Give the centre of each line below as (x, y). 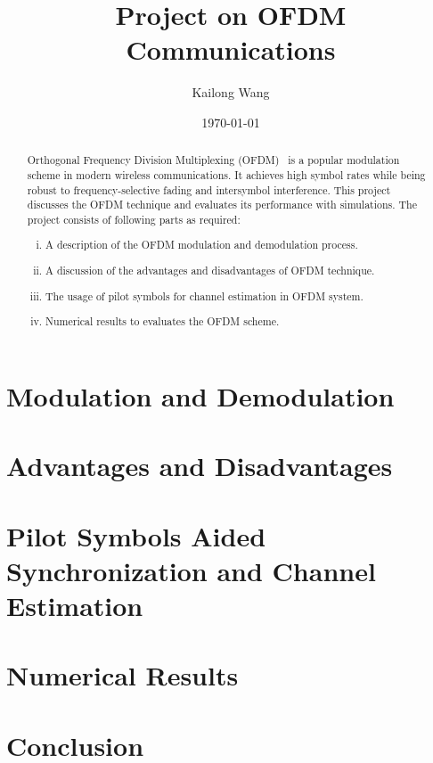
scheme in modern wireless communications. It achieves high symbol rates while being (226, 174)
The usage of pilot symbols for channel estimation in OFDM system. (204, 295)
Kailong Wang (231, 92)
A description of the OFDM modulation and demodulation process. (202, 245)
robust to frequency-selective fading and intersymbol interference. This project (209, 189)
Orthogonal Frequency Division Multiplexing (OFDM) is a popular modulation (213, 160)
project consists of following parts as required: (134, 219)
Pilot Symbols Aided (136, 535)
